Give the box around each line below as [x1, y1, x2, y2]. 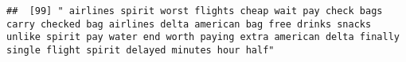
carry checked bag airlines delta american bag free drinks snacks [6, 18, 372, 30]
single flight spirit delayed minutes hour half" [6, 44, 275, 56]
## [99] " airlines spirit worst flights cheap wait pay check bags [6, 5, 383, 16]
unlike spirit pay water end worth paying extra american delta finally [6, 31, 400, 43]
